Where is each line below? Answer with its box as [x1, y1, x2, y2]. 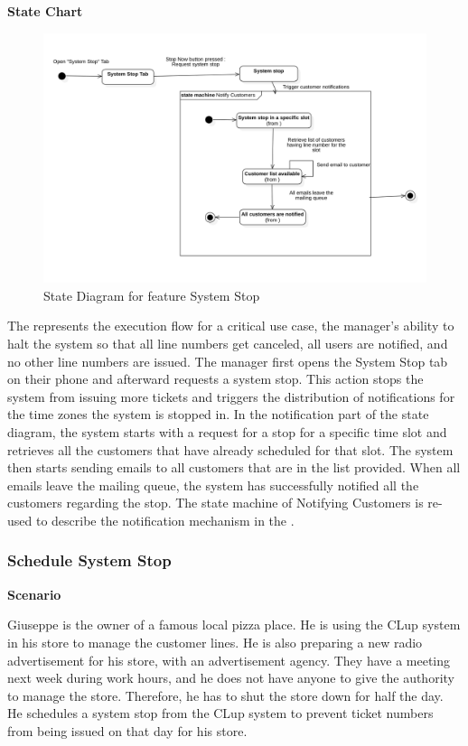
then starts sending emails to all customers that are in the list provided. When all [7, 458, 461, 477]
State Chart [7, 2, 83, 20]
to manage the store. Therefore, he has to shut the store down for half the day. [7, 685, 444, 704]
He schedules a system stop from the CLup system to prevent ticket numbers [7, 704, 434, 723]
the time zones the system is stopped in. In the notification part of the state [7, 405, 429, 424]
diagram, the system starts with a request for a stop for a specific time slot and [7, 422, 447, 441]
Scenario [7, 584, 61, 603]
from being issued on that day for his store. [7, 721, 248, 740]
